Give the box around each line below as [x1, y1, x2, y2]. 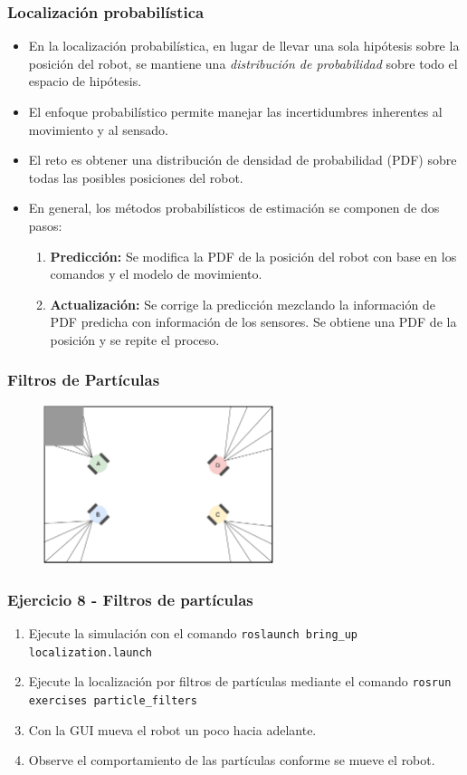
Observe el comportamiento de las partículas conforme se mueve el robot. [28, 751, 435, 770]
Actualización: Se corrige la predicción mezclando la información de [50, 294, 435, 313]
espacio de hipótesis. [28, 72, 142, 91]
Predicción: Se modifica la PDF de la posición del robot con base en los [50, 246, 457, 265]
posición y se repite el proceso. [50, 330, 220, 349]
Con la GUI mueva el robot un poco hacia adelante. [28, 720, 317, 739]
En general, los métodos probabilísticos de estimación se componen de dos [28, 198, 440, 217]
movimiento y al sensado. [28, 120, 168, 139]
